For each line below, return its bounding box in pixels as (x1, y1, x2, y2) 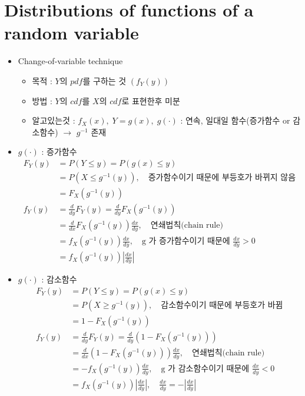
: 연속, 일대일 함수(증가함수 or (180, 114, 290, 127)
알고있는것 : (32, 114, 75, 127)
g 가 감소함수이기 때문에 (161, 364, 250, 373)
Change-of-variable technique (18, 55, 123, 67)
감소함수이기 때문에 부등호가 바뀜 (161, 301, 283, 310)
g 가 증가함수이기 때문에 (141, 237, 230, 246)
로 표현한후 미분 (121, 94, 180, 107)
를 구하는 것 (82, 74, 127, 86)
